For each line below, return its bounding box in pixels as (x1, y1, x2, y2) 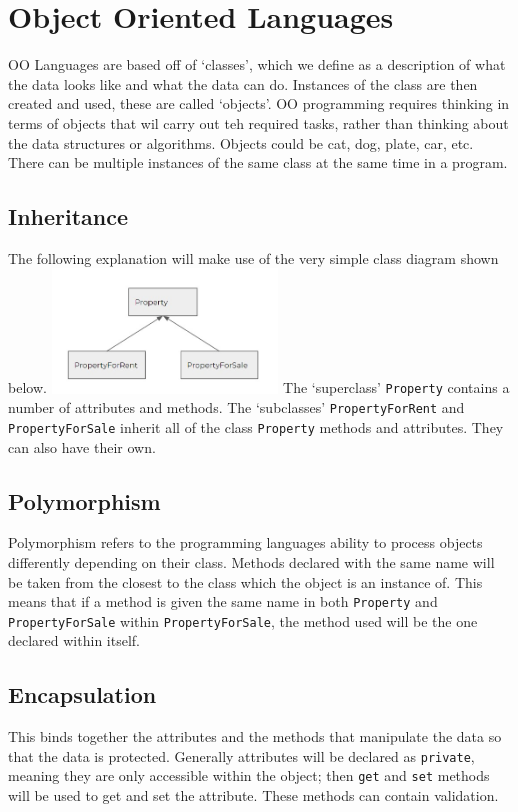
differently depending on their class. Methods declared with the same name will (8, 551, 495, 572)
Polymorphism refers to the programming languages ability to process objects (8, 532, 483, 553)
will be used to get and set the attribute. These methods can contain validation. (8, 785, 499, 806)
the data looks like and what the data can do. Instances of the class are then (8, 73, 478, 94)
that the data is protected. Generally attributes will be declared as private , (8, 745, 475, 766)
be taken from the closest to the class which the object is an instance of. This (8, 571, 483, 592)
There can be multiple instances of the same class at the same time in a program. (8, 152, 508, 173)
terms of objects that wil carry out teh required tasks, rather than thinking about (8, 112, 509, 133)
